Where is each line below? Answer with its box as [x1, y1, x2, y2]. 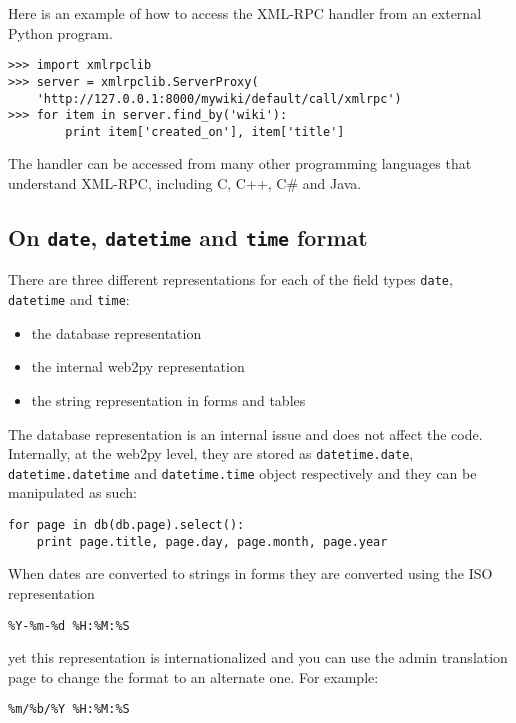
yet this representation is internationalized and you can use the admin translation [8, 647, 508, 668]
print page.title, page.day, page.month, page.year [36, 534, 388, 549]
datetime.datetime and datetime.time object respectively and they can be [8, 462, 477, 483]
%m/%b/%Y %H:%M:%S [8, 702, 130, 717]
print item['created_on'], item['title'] [65, 124, 345, 139]
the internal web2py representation [31, 356, 245, 377]
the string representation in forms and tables [31, 389, 306, 410]
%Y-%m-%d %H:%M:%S [8, 618, 130, 633]
